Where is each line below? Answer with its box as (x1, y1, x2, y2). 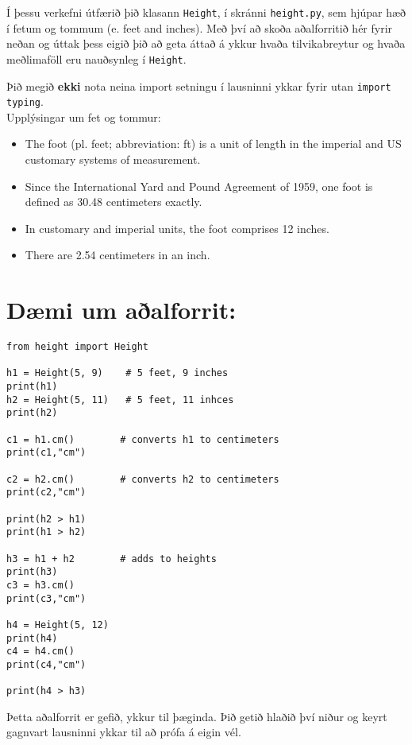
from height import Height (6, 341, 148, 353)
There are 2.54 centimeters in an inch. (25, 246, 210, 263)
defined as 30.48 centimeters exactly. (25, 193, 202, 210)
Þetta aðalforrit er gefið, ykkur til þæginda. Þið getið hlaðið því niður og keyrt (6, 708, 387, 724)
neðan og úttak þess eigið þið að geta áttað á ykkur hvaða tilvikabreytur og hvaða (6, 35, 406, 52)
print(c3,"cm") (6, 592, 87, 604)
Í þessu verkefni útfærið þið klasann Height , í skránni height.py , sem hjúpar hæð (6, 4, 406, 20)
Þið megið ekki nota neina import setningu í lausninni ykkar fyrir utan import (6, 77, 391, 94)
